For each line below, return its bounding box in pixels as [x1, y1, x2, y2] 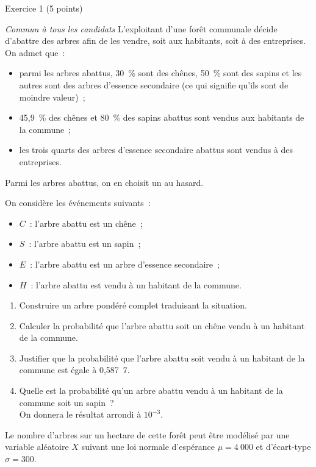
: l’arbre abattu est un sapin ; [29, 237, 141, 250]
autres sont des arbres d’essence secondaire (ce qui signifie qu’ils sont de [19, 78, 289, 91]
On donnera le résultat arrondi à [19, 408, 142, 421]
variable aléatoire [5, 440, 69, 453]
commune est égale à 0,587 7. [19, 363, 130, 376]
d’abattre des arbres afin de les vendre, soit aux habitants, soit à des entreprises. [5, 34, 306, 47]
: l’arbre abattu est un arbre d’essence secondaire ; [30, 257, 220, 270]
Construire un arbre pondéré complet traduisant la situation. [19, 299, 247, 312]
